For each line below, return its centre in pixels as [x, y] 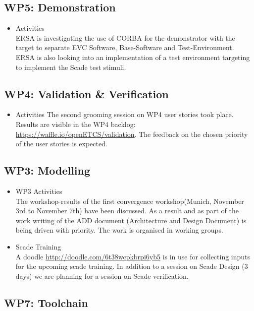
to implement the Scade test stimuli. [71, 67]
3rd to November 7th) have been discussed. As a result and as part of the [127, 211]
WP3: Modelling [47, 170]
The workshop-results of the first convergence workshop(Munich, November [130, 201]
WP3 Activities [39, 191]
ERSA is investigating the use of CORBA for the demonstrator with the [125, 37]
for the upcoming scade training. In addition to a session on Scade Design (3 [132, 266]
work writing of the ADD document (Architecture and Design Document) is [131, 220]
